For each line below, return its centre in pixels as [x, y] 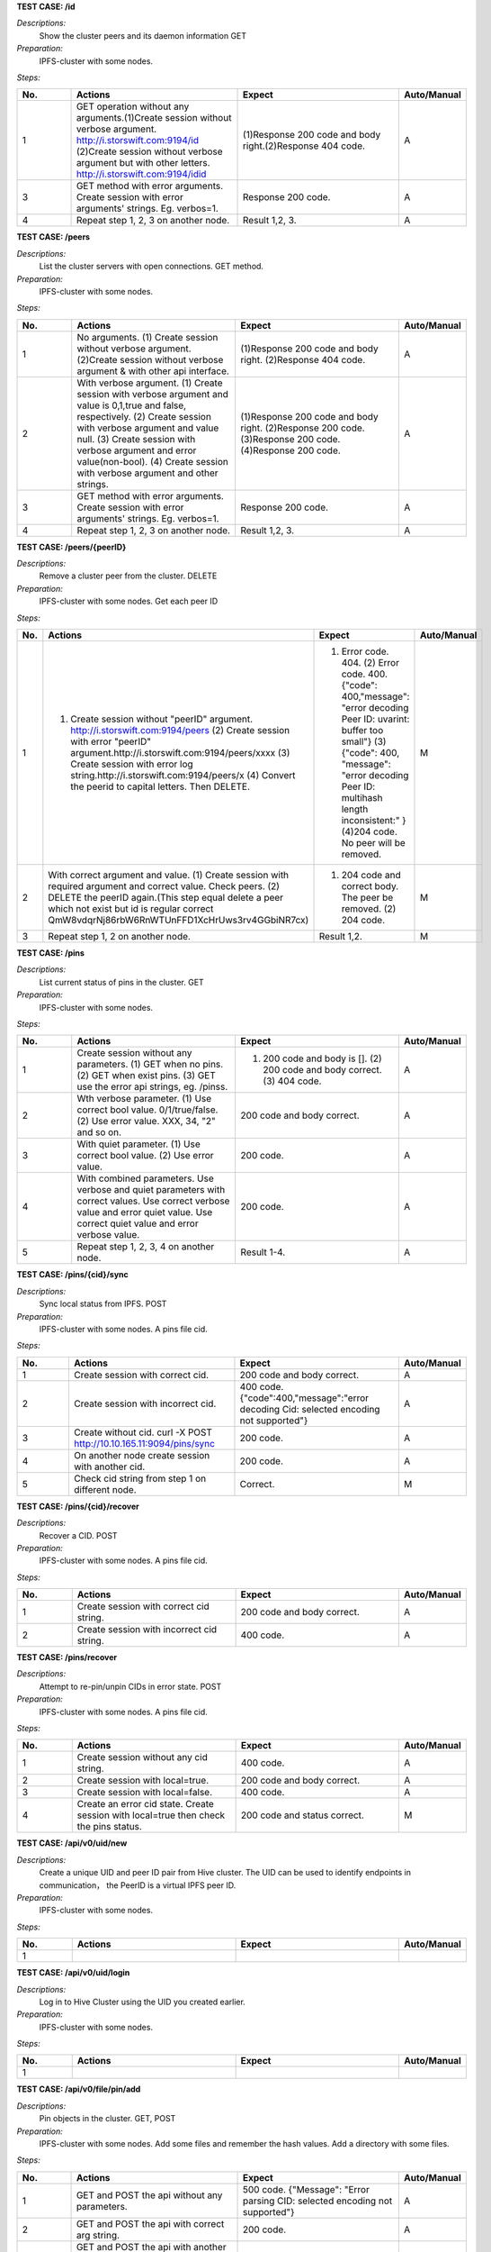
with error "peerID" [111, 741]
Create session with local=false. [145, 1793]
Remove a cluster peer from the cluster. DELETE [128, 576]
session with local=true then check [151, 1815]
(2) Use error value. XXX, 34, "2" [146, 1121]
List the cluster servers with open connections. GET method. [152, 267]
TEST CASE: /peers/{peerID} [71, 547]
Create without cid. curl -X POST [143, 1432]
